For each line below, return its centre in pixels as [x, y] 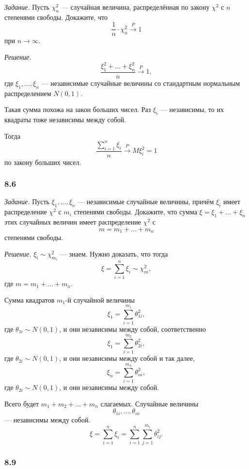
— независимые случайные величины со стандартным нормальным [141, 83]
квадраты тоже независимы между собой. [65, 120]
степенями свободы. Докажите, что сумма [135, 212]
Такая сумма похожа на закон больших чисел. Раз [78, 109]
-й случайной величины [100, 299]
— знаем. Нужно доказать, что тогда [114, 253]
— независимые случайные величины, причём [146, 202]
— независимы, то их [192, 109]
